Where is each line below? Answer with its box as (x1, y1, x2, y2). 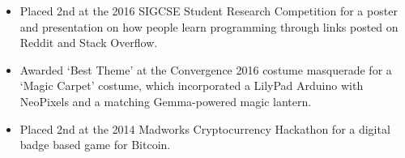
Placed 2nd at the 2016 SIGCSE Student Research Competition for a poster (19, 2, 398, 19)
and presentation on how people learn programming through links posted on (19, 18, 399, 35)
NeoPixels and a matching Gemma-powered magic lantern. (19, 92, 312, 109)
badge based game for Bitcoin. (19, 136, 171, 153)
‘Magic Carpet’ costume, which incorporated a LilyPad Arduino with (19, 77, 364, 94)
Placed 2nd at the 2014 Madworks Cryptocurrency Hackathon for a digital (19, 120, 390, 137)
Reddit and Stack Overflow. (19, 34, 158, 51)
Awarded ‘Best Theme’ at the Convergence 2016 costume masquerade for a (19, 61, 392, 78)
